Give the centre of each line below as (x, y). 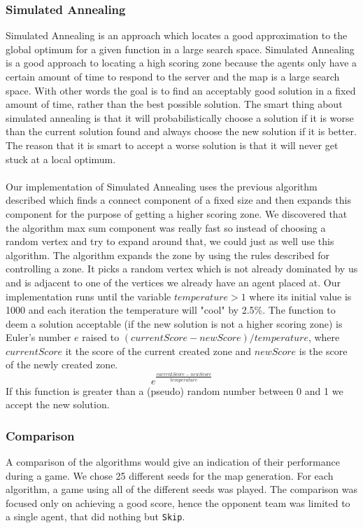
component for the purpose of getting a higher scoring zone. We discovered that (177, 213)
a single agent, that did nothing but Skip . (95, 516)
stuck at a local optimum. (61, 159)
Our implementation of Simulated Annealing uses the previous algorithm (162, 186)
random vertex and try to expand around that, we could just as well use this (170, 241)
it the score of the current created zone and (158, 350)
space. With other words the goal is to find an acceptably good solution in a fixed (181, 90)
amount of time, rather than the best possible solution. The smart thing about (174, 104)
